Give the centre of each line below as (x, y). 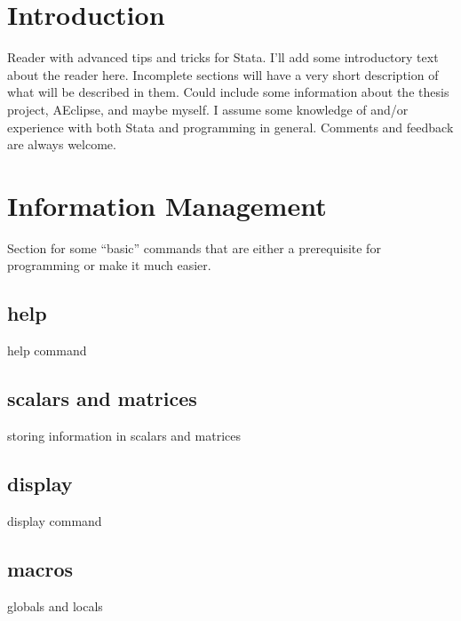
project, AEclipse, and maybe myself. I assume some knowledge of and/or (208, 109)
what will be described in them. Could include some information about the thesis (228, 92)
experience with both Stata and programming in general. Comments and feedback (230, 127)
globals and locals (55, 605)
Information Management (167, 205)
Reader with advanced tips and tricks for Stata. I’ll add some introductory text (223, 57)
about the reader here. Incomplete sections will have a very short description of (223, 74)
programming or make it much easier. (109, 265)
